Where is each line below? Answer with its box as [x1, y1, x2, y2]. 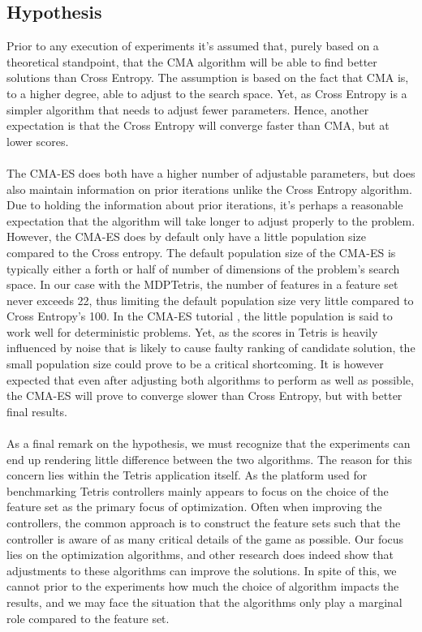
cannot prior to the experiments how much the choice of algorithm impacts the [6, 578, 399, 595]
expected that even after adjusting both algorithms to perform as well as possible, [6, 371, 414, 388]
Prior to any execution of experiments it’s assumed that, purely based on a [6, 37, 379, 54]
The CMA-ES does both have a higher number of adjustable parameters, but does [6, 164, 416, 181]
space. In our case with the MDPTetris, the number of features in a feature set [6, 276, 398, 293]
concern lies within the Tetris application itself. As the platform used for [6, 466, 368, 484]
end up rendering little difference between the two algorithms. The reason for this [6, 450, 412, 467]
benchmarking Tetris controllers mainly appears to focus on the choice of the [6, 482, 389, 499]
